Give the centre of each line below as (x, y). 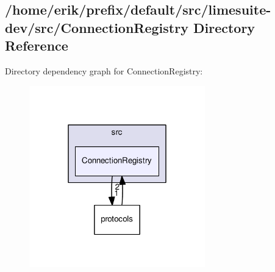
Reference (37, 45)
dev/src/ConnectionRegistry (97, 27)
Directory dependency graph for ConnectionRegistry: (104, 70)
